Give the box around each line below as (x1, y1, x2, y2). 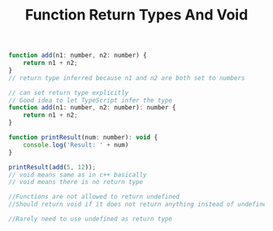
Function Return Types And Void (24, 6, 249, 24)
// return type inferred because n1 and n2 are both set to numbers (8, 74, 245, 82)
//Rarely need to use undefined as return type (8, 215, 173, 224)
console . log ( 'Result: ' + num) (23, 140, 129, 149)
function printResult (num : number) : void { (8, 134, 158, 142)
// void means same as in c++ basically (8, 170, 148, 179)
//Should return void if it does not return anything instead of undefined (8, 200, 271, 208)
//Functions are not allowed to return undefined (8, 193, 180, 201)
